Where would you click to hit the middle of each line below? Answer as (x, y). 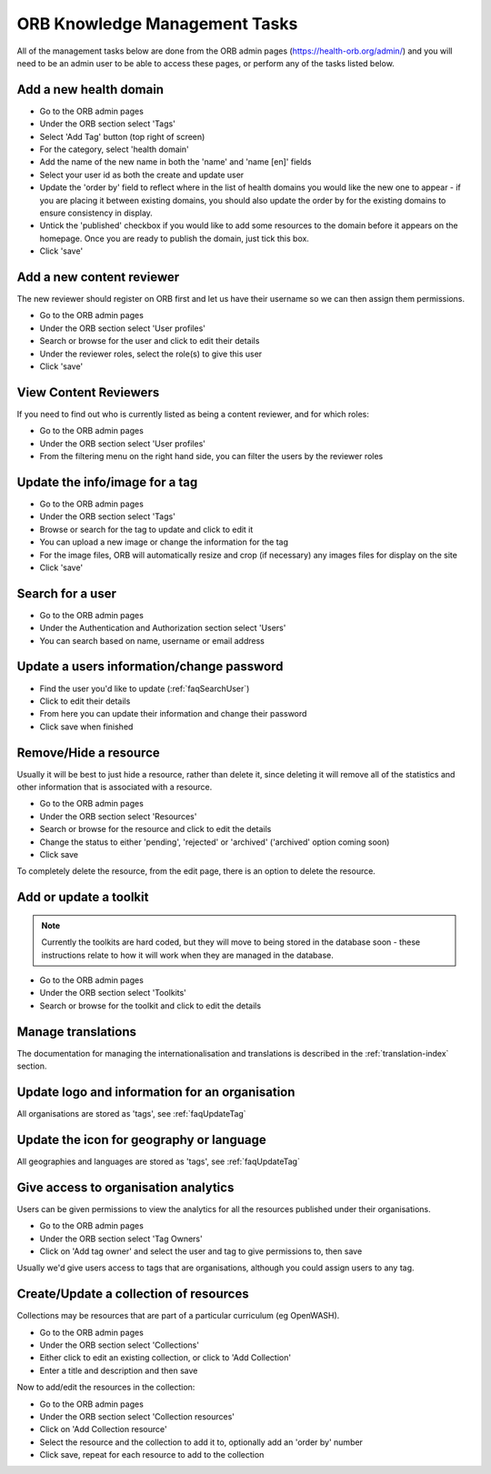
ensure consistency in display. (96, 213)
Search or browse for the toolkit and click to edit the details (150, 1006)
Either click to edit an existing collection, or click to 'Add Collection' (165, 1358)
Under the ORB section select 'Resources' (118, 816)
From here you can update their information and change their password (173, 714)
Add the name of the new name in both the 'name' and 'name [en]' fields (175, 162)
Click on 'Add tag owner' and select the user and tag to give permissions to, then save (201, 1251)
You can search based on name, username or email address (152, 640)
